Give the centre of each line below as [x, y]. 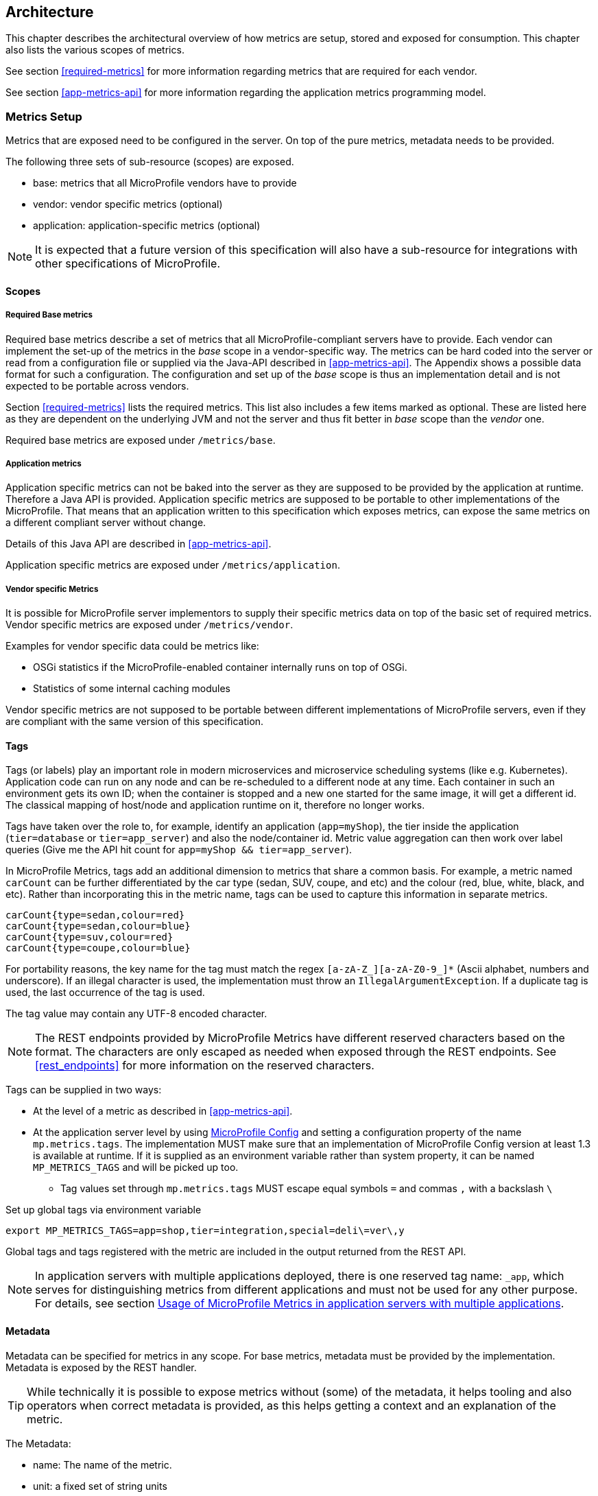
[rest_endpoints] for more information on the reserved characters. [205, 1066]
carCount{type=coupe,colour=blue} [98, 948]
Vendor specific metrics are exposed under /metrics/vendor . [149, 625]
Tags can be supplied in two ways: [84, 1090]
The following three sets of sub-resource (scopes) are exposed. [150, 162]
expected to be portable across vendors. [97, 385]
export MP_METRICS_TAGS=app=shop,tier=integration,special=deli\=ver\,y [205, 1231]
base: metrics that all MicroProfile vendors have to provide [165, 183]
